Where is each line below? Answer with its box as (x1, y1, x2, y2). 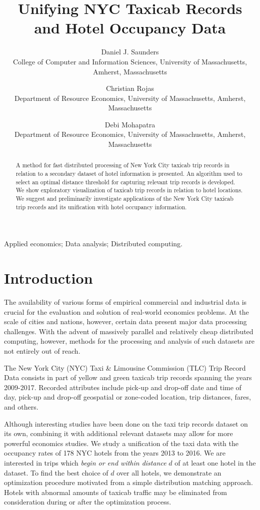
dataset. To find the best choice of (4, 467, 108, 478)
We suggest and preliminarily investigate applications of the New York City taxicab (15, 194, 233, 203)
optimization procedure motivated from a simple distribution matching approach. (4, 477, 253, 488)
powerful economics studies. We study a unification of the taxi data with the (4, 438, 238, 448)
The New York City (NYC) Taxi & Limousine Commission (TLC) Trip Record (4, 362, 246, 373)
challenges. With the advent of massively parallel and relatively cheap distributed (4, 326, 253, 336)
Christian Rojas (105, 83, 154, 93)
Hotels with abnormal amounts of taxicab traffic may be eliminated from (4, 487, 227, 497)
